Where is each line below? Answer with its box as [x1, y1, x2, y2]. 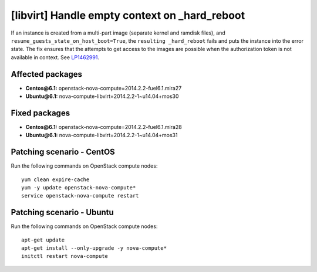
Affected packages [11, 69, 82, 79]
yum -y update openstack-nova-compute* [21, 185, 136, 191]
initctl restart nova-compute [21, 253, 109, 260]
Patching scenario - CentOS [11, 147, 116, 157]
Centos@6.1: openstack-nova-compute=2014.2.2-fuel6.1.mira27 [25, 84, 182, 91]
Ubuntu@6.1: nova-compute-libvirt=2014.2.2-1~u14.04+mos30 [25, 93, 179, 100]
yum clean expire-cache [21, 176, 90, 183]
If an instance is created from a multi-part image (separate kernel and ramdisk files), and [11, 29, 225, 36]
